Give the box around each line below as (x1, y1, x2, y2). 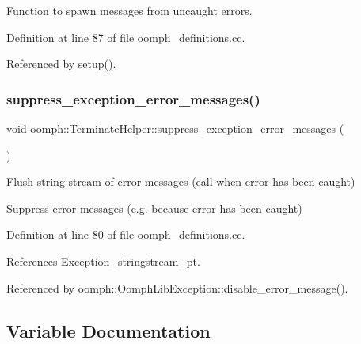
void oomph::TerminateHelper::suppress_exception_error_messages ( (6, 120, 344, 136)
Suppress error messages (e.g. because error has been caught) (6, 199, 302, 216)
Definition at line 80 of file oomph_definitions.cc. (6, 226, 245, 243)
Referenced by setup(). (6, 55, 116, 72)
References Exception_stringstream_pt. (6, 252, 200, 269)
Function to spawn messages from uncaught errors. (6, 2, 253, 18)
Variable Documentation (6, 318, 211, 342)
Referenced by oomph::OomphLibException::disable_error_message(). (6, 279, 348, 296)
